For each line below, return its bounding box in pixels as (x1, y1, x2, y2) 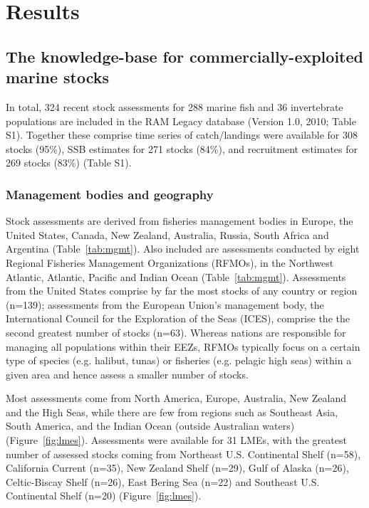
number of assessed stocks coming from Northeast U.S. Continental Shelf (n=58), (6, 446, 361, 461)
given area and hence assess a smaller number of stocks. (6, 366, 249, 381)
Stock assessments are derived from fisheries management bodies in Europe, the (6, 213, 353, 228)
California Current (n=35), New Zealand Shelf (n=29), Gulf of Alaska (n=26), (6, 460, 349, 475)
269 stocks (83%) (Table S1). (6, 155, 132, 170)
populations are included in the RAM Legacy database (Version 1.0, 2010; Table (6, 113, 356, 128)
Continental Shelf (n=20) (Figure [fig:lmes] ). (6, 488, 202, 503)
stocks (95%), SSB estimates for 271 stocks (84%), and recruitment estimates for (6, 141, 358, 156)
